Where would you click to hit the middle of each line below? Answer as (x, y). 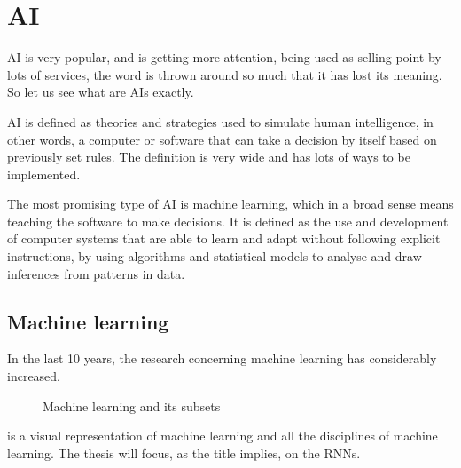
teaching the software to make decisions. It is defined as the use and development (228, 221)
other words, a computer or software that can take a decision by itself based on (222, 139)
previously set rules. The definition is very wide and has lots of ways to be (209, 157)
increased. (34, 376)
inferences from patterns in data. (96, 273)
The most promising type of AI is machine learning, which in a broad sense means (230, 204)
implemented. (44, 174)
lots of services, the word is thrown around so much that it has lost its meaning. (225, 74)
